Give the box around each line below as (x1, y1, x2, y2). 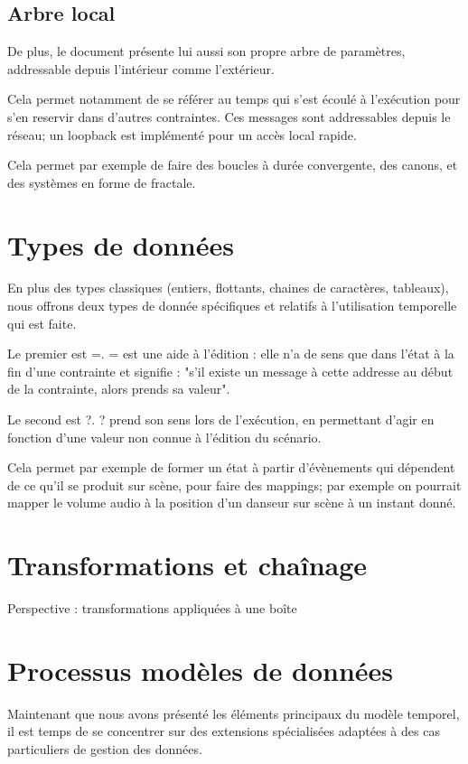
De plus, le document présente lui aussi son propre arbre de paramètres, (7, 42, 406, 61)
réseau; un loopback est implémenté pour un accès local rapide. (7, 125, 357, 144)
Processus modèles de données (7, 651, 394, 688)
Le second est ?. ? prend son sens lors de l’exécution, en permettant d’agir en (7, 410, 435, 429)
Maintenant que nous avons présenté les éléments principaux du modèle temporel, (7, 703, 460, 722)
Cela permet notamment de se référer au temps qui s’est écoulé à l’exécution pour (7, 89, 461, 108)
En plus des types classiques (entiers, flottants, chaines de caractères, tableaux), (7, 278, 449, 297)
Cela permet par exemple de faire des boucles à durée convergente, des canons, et (7, 155, 458, 174)
